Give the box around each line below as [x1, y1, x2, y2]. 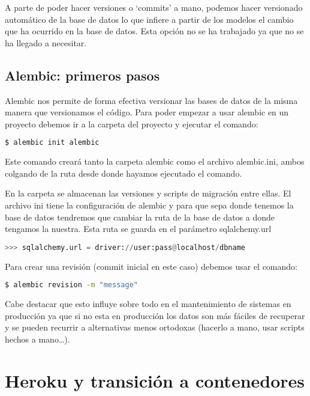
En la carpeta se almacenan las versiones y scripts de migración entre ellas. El [5, 187, 291, 200]
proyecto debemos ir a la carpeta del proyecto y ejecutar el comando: [5, 117, 258, 130]
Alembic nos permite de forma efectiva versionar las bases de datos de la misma [5, 94, 298, 106]
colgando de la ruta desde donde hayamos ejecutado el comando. [5, 166, 242, 179]
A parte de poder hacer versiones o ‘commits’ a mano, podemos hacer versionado [5, 1, 303, 13]
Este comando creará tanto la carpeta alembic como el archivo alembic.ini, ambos [5, 155, 305, 168]
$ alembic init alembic [5, 138, 100, 147]
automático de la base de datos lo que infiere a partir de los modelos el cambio [5, 13, 294, 25]
